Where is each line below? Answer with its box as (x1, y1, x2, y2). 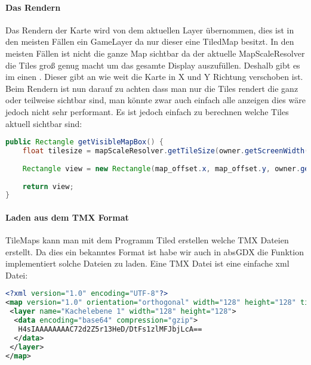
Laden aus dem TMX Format (5, 211, 129, 223)
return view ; (22, 182, 74, 191)
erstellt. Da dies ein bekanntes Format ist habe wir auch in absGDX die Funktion (5, 245, 304, 258)
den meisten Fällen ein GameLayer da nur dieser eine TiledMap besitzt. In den (5, 35, 294, 48)
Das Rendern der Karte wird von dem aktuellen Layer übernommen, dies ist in (5, 23, 294, 36)
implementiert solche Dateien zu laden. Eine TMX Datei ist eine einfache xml (5, 257, 290, 270)
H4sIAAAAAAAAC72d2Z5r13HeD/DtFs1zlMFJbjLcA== (18, 324, 202, 333)
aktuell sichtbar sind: (5, 117, 82, 129)
